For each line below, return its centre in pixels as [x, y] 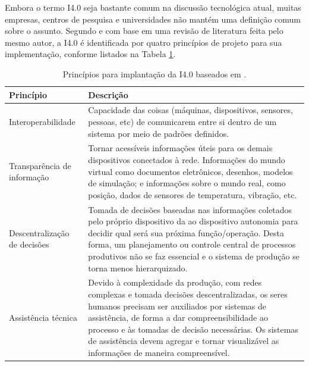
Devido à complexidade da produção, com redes [175, 282]
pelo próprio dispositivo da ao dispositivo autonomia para [193, 221]
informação [29, 177]
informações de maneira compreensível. [159, 353]
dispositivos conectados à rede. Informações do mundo [187, 160]
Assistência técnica [43, 317]
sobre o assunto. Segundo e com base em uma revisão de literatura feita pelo [144, 31]
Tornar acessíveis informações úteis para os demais [180, 148]
